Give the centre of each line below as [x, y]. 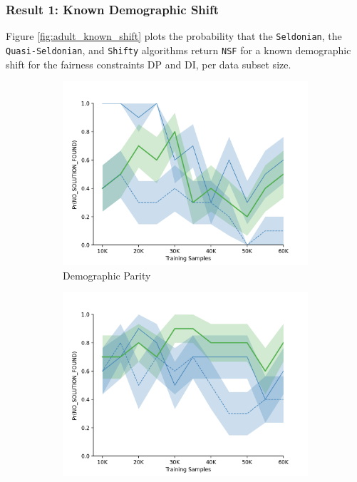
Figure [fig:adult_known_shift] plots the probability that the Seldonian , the [174, 36]
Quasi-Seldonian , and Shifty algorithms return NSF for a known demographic [178, 50]
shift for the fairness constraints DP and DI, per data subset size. [149, 64]
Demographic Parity [107, 275]
